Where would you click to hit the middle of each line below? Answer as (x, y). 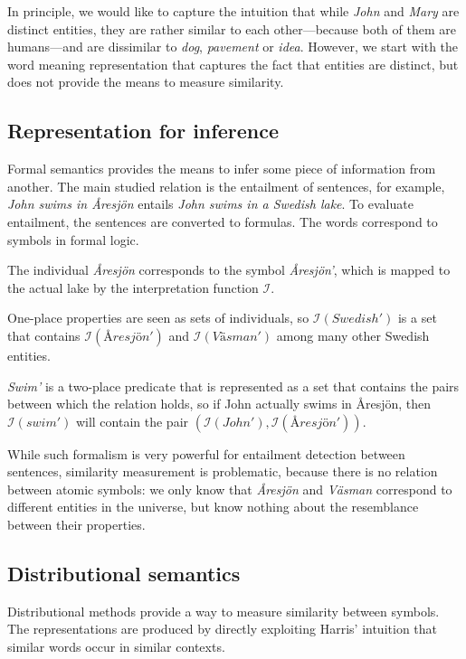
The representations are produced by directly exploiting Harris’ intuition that (223, 629)
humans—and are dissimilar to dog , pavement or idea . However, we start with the (233, 47)
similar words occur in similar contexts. (116, 647)
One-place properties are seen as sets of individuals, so (158, 318)
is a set (417, 318)
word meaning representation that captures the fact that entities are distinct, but (233, 64)
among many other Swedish (353, 335)
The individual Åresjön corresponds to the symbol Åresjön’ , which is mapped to (229, 270)
